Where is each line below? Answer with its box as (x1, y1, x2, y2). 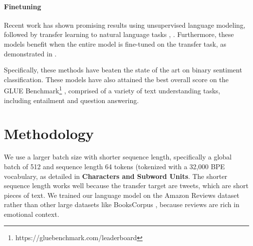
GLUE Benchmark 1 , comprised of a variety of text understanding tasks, (4, 84, 220, 96)
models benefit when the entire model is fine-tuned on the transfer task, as (4, 38, 227, 49)
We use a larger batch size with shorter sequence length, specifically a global (4, 152, 232, 162)
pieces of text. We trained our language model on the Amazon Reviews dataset (4, 190, 239, 200)
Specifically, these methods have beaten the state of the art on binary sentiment (4, 65, 242, 75)
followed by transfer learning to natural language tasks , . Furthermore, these (4, 29, 234, 39)
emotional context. (4, 209, 59, 219)
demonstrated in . (4, 48, 57, 58)
